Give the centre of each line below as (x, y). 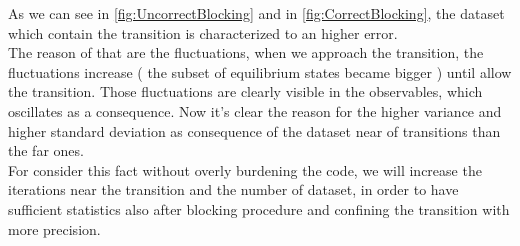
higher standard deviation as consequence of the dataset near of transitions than (254, 130)
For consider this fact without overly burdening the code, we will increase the (245, 169)
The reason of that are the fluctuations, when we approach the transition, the (246, 52)
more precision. (54, 228)
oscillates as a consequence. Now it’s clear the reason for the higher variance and (255, 110)
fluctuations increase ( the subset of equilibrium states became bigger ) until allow (260, 71)
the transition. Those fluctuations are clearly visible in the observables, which (245, 91)
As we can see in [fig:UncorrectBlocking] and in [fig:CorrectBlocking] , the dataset (256, 13)
